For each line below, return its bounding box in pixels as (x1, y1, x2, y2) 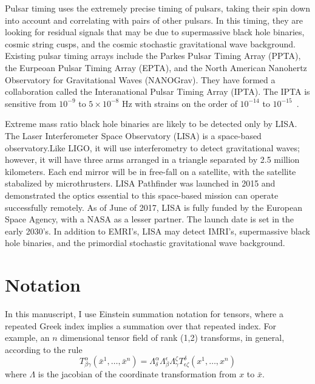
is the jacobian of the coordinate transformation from (38, 368, 237, 380)
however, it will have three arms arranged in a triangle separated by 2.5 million (5, 153, 300, 166)
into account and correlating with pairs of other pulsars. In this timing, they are (5, 13, 303, 26)
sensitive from (5, 97, 56, 109)
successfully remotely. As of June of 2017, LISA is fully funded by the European (5, 201, 302, 213)
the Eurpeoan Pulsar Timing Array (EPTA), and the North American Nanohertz (5, 61, 307, 74)
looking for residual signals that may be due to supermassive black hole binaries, (5, 26, 305, 38)
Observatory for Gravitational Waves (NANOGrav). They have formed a (5, 73, 276, 86)
